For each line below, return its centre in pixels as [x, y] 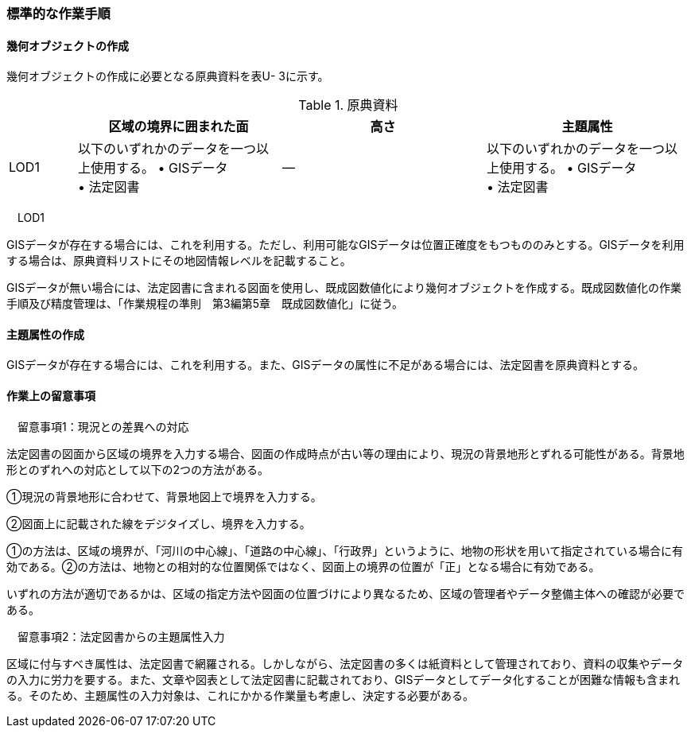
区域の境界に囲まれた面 [179, 127]
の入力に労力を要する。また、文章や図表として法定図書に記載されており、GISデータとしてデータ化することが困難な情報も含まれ [343, 679]
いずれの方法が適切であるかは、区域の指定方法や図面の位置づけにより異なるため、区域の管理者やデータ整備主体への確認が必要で [346, 593]
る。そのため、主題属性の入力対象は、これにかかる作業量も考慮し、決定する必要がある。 [240, 695]
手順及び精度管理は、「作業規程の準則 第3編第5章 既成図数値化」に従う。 [205, 304]
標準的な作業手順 [58, 14]
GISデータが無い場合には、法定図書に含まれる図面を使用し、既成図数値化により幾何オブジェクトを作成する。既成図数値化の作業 [344, 288]
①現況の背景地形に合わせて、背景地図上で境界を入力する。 [164, 496]
